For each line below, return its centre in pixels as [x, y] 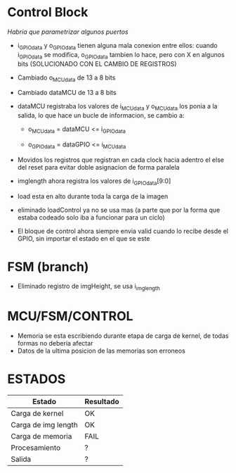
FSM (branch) [48, 266]
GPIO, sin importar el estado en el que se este [84, 238]
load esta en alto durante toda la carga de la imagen [93, 196]
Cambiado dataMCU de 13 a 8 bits [67, 93]
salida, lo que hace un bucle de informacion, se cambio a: [101, 115]
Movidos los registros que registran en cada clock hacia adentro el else [121, 160]
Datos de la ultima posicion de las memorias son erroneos [101, 351]
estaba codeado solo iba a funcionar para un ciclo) [91, 217]
